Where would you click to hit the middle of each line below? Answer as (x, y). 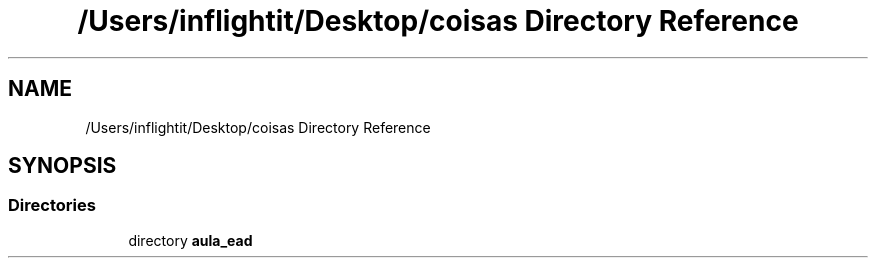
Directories (52, 205)
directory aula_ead (190, 240)
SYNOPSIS (62, 166)
